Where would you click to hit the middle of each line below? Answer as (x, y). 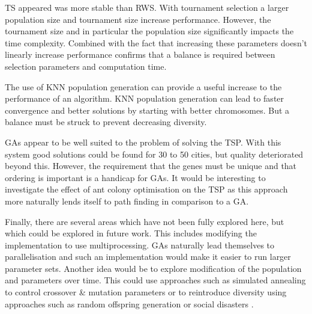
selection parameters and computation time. (86, 66)
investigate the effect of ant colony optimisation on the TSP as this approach (146, 189)
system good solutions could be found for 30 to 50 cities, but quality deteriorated (154, 154)
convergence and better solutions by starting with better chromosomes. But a (147, 110)
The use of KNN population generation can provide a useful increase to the (143, 86)
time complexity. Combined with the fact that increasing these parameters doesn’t (156, 42)
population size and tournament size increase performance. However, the (138, 19)
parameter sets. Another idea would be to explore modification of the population (153, 268)
